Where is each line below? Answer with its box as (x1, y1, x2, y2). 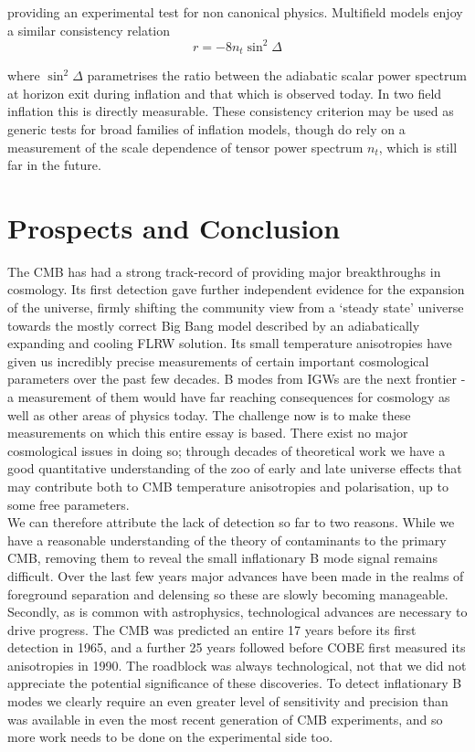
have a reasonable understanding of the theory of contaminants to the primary (7, 530, 447, 549)
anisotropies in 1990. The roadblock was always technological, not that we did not (7, 655, 467, 674)
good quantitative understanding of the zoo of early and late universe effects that (7, 459, 462, 478)
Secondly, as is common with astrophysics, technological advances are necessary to (7, 602, 468, 621)
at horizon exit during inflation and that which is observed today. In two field (7, 83, 442, 102)
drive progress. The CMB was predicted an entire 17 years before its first (7, 620, 417, 639)
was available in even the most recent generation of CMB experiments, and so (7, 709, 443, 728)
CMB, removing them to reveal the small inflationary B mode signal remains (7, 548, 438, 567)
